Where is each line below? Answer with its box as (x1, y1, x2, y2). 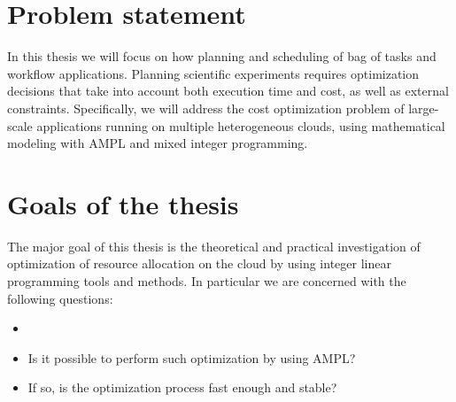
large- (408, 98, 439, 117)
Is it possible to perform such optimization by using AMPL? (27, 348, 356, 367)
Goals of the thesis (7, 185, 239, 221)
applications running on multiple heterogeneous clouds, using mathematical (36, 116, 445, 135)
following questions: (7, 289, 113, 307)
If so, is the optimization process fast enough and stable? (27, 378, 337, 397)
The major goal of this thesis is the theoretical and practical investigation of (7, 236, 421, 255)
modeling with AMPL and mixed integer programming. (7, 134, 308, 152)
